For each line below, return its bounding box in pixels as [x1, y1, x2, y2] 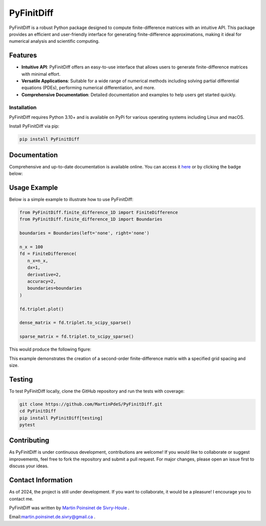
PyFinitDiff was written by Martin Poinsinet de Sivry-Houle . [9, 505, 130, 511]
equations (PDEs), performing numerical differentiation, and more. [21, 85, 156, 91]
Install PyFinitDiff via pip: [9, 123, 60, 129]
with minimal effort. [21, 71, 61, 77]
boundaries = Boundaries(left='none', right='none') [19, 230, 150, 236]
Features [9, 51, 37, 60]
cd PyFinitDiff [19, 408, 56, 414]
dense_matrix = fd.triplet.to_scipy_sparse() [19, 320, 132, 326]
